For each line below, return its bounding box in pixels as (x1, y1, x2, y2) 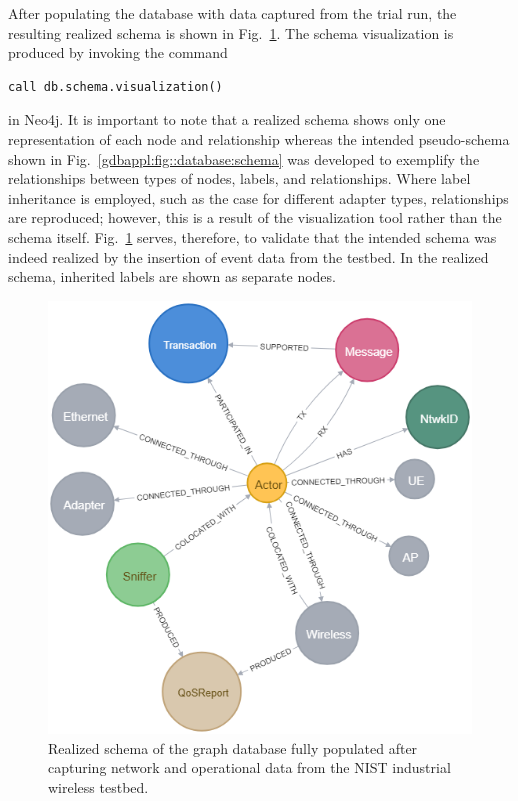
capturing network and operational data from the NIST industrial (48, 757, 451, 778)
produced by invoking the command (8, 42, 228, 63)
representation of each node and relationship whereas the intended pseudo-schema (8, 128, 510, 149)
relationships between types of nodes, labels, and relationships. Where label (8, 168, 471, 189)
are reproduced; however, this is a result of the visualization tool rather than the (8, 207, 502, 228)
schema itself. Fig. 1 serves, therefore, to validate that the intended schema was (8, 226, 497, 247)
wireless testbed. (48, 776, 149, 797)
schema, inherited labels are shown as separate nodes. (8, 266, 336, 287)
